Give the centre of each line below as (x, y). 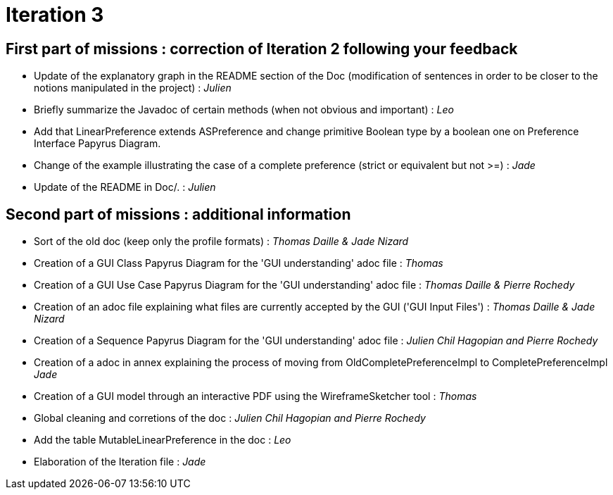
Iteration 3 (55, 15)
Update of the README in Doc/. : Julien (125, 187)
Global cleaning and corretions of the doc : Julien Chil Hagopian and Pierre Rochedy (230, 418)
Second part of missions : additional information (178, 214)
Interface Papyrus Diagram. (97, 144)
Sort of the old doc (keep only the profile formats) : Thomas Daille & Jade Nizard (221, 242)
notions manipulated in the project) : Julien (133, 88)
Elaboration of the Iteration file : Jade (120, 462)
